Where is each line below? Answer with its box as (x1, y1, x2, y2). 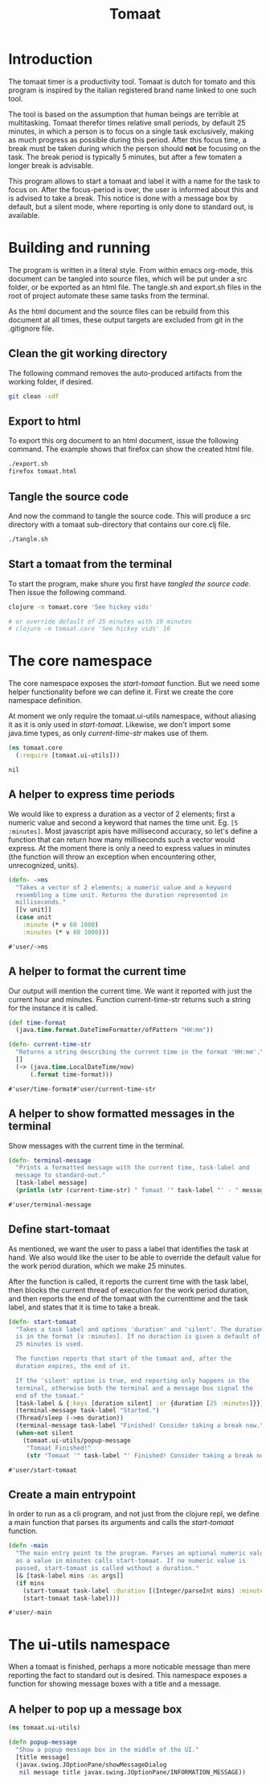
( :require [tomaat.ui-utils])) (15, 751, 121, 760)
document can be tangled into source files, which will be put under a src (8, 273, 247, 283)
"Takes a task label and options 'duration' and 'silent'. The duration (15, 1325, 264, 1334)
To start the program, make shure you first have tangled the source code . (8, 578, 252, 588)
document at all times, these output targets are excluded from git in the (8, 314, 243, 324)
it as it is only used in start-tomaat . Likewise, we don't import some (8, 720, 231, 730)
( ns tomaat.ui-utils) (8, 1724, 81, 1732)
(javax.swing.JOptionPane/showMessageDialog (15, 1761, 167, 1769)
